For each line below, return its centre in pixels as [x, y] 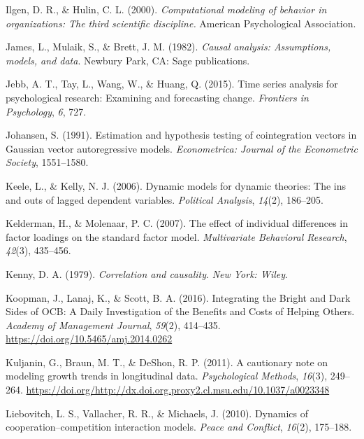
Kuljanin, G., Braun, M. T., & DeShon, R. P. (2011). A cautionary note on [167, 362]
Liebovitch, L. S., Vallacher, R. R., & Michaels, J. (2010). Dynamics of [157, 413]
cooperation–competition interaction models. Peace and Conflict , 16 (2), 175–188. [179, 427]
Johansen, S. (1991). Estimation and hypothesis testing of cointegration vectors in [181, 135]
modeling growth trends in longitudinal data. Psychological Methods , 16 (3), [167, 376]
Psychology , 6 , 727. [46, 111]
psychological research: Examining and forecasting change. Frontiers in [157, 97]
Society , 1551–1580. [47, 162]
